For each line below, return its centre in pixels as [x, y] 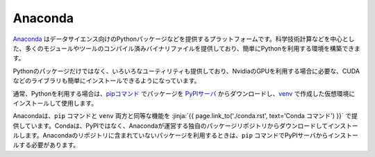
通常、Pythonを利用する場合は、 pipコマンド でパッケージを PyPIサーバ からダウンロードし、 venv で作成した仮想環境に [184, 93]
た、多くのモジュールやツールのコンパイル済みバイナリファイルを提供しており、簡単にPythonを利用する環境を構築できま [186, 48]
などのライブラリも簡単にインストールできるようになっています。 [107, 81]
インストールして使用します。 [55, 103]
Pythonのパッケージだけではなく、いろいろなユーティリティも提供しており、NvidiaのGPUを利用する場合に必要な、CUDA [186, 71]
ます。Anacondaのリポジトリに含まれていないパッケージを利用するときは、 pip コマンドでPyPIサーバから [176, 135]
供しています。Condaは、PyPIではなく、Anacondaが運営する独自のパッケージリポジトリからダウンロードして [170, 126]
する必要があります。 [49, 145]
